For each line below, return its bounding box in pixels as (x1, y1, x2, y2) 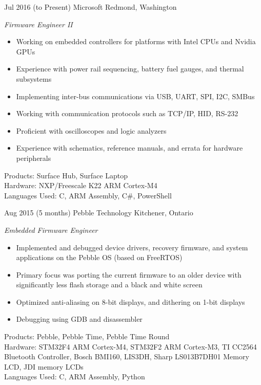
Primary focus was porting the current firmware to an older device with (16, 269, 242, 280)
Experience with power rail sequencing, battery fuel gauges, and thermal (16, 63, 244, 74)
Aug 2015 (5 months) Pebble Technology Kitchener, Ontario (4, 207, 193, 218)
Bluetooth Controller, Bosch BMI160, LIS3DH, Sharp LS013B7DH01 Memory (4, 351, 249, 362)
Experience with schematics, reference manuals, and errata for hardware (16, 142, 243, 153)
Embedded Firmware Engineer (4, 224, 98, 235)
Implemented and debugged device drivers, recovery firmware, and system (16, 242, 248, 252)
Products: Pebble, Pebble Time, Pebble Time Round (4, 331, 170, 342)
